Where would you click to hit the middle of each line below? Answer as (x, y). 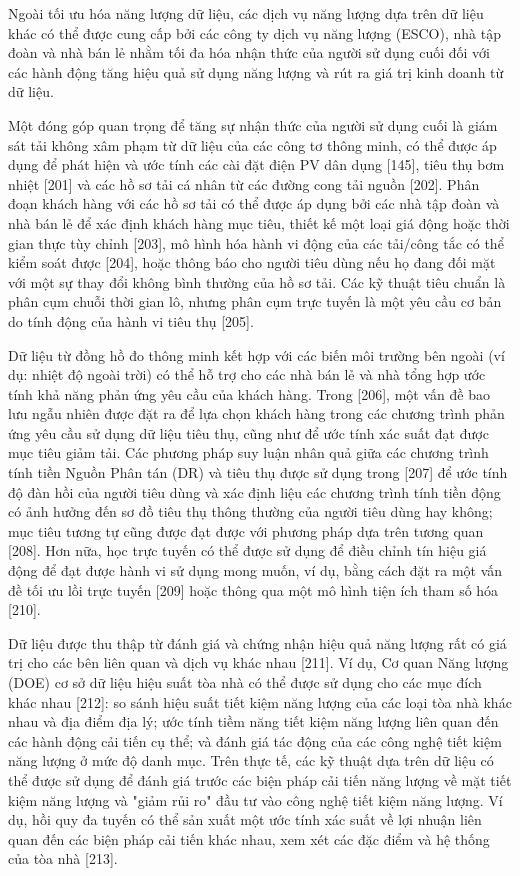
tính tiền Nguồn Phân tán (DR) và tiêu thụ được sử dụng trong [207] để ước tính (258, 472)
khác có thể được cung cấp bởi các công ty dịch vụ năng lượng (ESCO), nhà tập (254, 32)
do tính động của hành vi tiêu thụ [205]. (131, 320)
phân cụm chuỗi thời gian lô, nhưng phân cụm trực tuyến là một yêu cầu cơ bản (255, 301)
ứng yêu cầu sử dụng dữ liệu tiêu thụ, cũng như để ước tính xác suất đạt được (248, 432)
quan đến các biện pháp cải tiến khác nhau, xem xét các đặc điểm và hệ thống (249, 838)
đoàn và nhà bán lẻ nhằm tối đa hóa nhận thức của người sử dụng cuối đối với (249, 52)
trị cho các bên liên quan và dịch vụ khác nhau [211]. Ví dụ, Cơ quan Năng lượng (258, 662)
